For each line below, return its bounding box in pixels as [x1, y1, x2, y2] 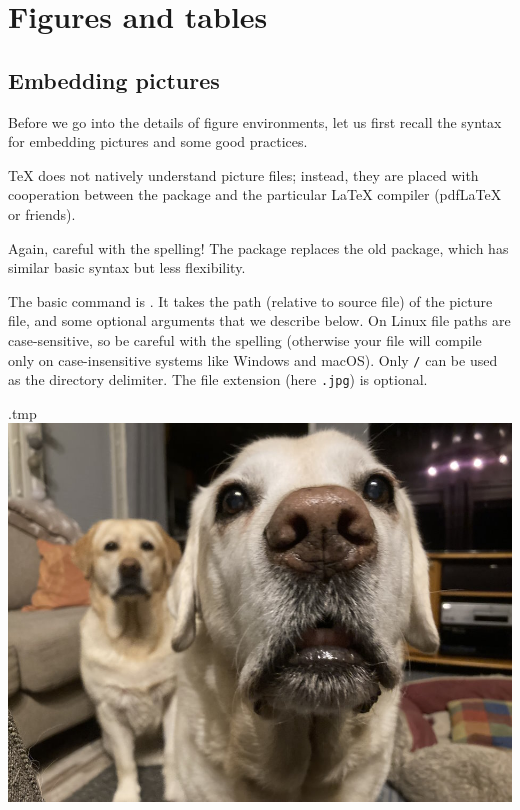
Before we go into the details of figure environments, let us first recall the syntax [8, 111, 502, 132]
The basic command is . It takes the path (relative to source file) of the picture [8, 290, 493, 311]
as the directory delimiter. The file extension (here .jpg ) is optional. [8, 369, 428, 390]
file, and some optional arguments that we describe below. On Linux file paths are [8, 310, 511, 331]
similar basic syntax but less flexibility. [8, 257, 246, 278]
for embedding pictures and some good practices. [8, 131, 308, 152]
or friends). [8, 203, 76, 224]
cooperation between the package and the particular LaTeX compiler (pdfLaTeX [8, 184, 502, 205]
